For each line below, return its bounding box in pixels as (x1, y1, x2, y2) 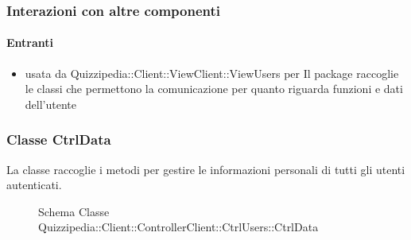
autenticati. (6, 176, 62, 193)
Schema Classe (38, 203, 110, 219)
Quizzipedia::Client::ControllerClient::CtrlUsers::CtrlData (38, 219, 319, 235)
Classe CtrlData (6, 130, 111, 149)
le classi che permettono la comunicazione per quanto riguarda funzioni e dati (25, 80, 403, 97)
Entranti (6, 34, 54, 51)
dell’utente (25, 95, 76, 112)
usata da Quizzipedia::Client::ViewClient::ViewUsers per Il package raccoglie (25, 64, 399, 81)
